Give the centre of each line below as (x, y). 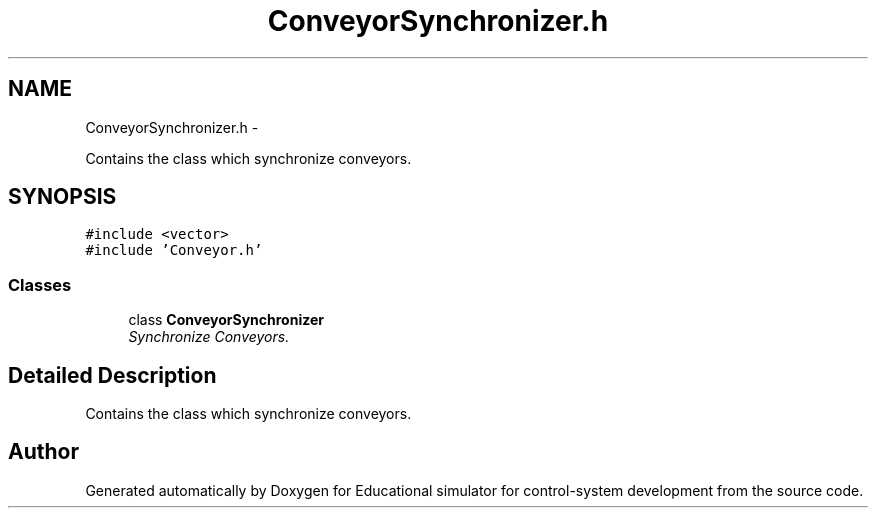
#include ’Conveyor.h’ (174, 250)
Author (43, 452)
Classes (40, 284)
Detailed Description (112, 375)
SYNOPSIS (62, 197)
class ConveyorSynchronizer (226, 320)
